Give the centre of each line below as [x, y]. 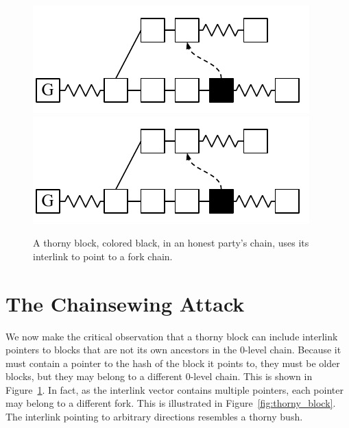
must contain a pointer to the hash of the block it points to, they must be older [173, 363]
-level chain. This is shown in [251, 376]
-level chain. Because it [293, 350]
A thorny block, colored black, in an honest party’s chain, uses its [171, 243]
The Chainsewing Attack [125, 303]
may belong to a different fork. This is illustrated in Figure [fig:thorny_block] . [171, 403]
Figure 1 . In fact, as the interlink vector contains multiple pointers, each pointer [174, 389]
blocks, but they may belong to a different [94, 376]
